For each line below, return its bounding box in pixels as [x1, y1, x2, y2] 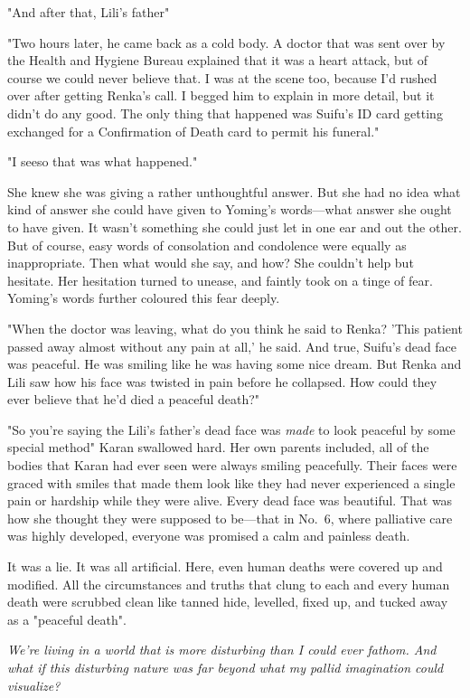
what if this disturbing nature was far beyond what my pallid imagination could [7, 658, 444, 676]
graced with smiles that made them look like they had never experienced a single [7, 473, 456, 492]
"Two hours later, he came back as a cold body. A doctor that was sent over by [7, 33, 446, 52]
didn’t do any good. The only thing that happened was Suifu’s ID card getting [7, 103, 443, 122]
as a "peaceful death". [7, 609, 127, 628]
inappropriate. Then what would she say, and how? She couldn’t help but [7, 253, 414, 272]
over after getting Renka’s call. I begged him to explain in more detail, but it [7, 86, 435, 105]
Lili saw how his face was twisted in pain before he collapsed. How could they [7, 372, 437, 391]
